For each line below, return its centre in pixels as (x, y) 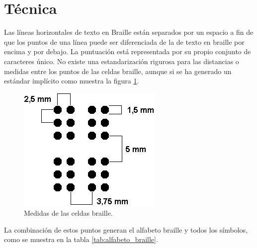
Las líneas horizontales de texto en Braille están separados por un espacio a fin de (129, 32)
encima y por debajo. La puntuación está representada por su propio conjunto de (128, 51)
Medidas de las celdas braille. (68, 213)
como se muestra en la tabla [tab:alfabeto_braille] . (81, 239)
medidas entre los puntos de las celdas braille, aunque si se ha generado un (118, 71)
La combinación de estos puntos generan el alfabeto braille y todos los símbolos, (126, 229)
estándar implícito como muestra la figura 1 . (72, 81)
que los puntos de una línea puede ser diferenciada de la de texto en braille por (124, 41)
